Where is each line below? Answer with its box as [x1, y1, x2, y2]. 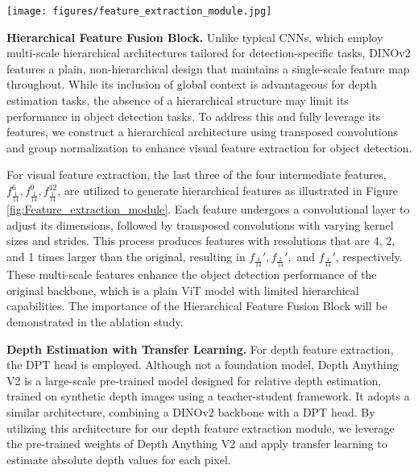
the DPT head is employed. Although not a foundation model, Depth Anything [6, 356, 399, 373]
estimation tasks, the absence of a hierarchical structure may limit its [6, 92, 349, 109]
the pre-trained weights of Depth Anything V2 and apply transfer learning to [6, 435, 387, 452]
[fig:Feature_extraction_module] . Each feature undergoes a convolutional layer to [6, 200, 410, 217]
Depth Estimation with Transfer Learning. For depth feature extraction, [6, 340, 394, 357]
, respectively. [335, 247, 403, 264]
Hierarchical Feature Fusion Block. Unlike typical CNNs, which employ [6, 28, 383, 45]
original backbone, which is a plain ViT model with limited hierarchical [6, 281, 359, 298]
